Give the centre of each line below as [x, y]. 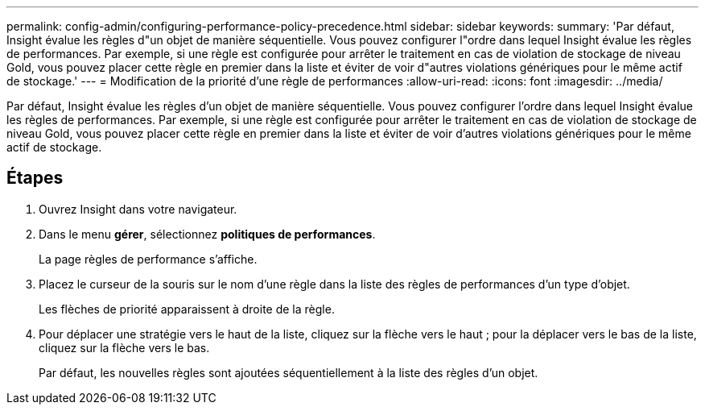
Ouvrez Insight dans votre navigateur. [138, 209]
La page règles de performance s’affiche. [148, 259]
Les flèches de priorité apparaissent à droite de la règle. [187, 309]
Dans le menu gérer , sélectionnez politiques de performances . [207, 234]
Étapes [35, 178]
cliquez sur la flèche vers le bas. [124, 347]
